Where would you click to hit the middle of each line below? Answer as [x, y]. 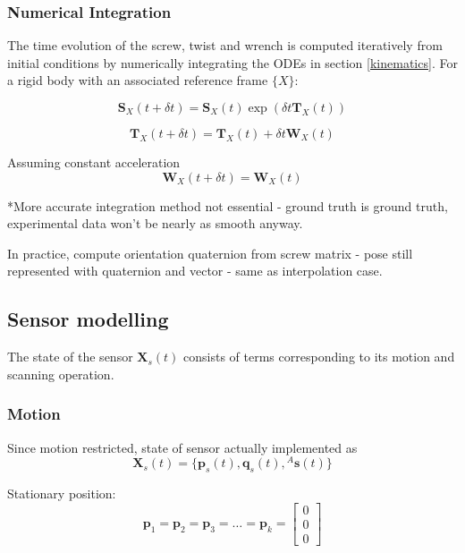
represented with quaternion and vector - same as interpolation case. [195, 271]
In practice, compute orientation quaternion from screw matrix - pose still [210, 253]
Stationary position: [62, 493]
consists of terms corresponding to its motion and [319, 357]
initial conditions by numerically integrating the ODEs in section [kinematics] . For [232, 62]
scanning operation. [61, 374]
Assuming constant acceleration [94, 162]
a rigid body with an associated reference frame [138, 80]
